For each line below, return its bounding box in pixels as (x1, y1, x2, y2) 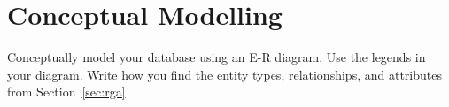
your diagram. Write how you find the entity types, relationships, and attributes (7, 65, 442, 83)
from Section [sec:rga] (7, 82, 126, 101)
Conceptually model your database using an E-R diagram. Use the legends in (7, 48, 426, 66)
